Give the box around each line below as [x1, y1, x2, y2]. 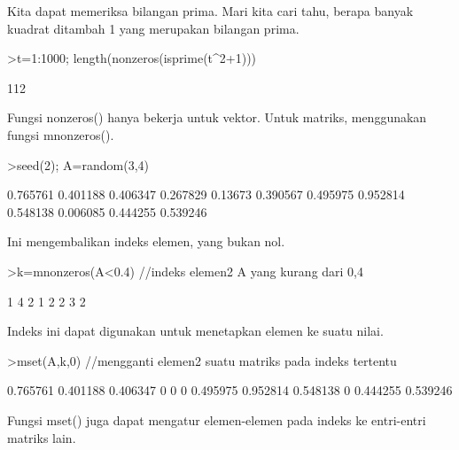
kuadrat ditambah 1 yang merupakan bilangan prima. [7, 19, 300, 37]
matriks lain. [7, 428, 76, 446]
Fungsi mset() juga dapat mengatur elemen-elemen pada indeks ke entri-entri [7, 410, 426, 429]
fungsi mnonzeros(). [7, 125, 114, 144]
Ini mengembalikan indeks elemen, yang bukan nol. [7, 232, 285, 251]
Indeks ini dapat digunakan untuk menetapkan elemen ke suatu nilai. [7, 322, 384, 340]
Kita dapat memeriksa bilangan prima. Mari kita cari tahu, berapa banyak [7, 2, 414, 19]
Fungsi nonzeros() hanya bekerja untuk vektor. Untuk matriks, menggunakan [7, 108, 427, 127]
